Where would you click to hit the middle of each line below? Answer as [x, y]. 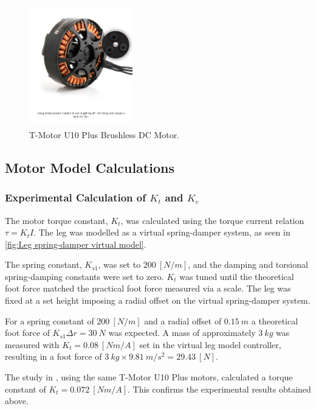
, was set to [119, 264]
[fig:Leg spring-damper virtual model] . [76, 244]
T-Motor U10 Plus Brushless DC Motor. [105, 134]
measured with [32, 344]
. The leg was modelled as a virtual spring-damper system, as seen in [162, 232]
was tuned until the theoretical [237, 276]
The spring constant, [43, 264]
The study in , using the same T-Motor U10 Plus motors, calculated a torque [149, 377]
